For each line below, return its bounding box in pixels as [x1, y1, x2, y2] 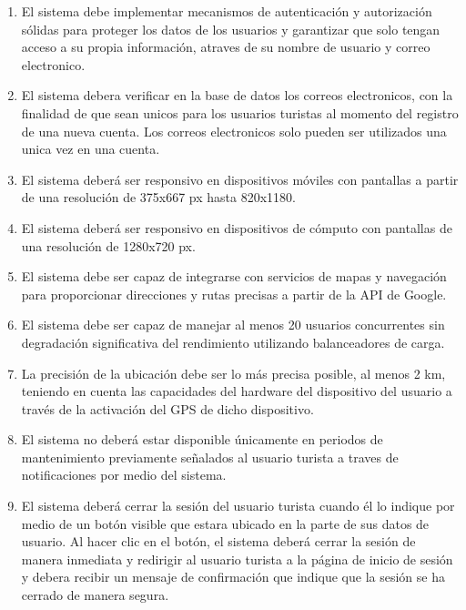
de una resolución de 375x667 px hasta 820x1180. [21, 188, 296, 207]
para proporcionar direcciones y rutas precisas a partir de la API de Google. [21, 284, 447, 303]
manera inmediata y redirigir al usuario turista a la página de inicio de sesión [21, 549, 453, 568]
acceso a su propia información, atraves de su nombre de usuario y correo [21, 37, 431, 56]
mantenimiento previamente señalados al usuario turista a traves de [21, 447, 399, 466]
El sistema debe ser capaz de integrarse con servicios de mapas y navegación [21, 267, 447, 286]
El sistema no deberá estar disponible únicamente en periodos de [21, 430, 383, 449]
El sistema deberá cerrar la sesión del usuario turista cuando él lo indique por [21, 496, 455, 515]
